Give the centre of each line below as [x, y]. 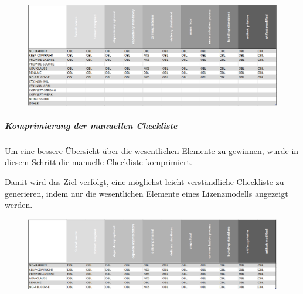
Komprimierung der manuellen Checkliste [91, 125]
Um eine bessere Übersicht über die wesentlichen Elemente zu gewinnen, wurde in [152, 150]
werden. [19, 205]
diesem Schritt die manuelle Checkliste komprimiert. [98, 162]
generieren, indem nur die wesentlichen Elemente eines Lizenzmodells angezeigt [147, 193]
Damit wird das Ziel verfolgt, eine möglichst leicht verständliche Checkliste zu [144, 182]
